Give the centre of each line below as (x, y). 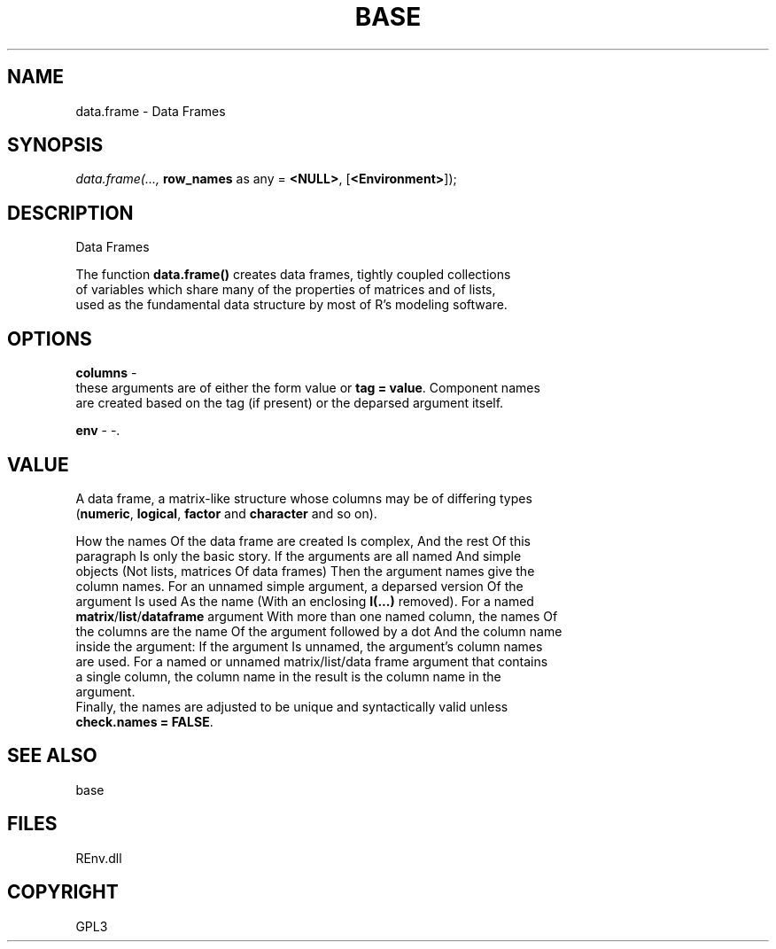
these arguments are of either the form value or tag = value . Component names (308, 388)
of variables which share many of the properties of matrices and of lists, (286, 290)
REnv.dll (99, 858)
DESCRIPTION (70, 213)
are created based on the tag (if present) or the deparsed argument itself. (290, 403)
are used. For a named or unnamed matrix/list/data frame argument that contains (312, 661)
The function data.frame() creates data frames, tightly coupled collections (293, 275)
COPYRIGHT (63, 892)
